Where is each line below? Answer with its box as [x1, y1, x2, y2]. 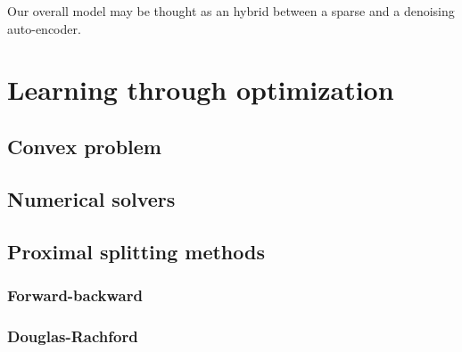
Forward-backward [7, 283, 143, 306]
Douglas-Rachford [7, 324, 138, 347]
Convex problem [7, 132, 161, 160]
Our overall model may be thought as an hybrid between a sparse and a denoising [7, 2, 455, 20]
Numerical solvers [7, 184, 176, 212]
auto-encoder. [7, 19, 81, 37]
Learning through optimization [7, 71, 394, 108]
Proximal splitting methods [7, 237, 265, 265]
